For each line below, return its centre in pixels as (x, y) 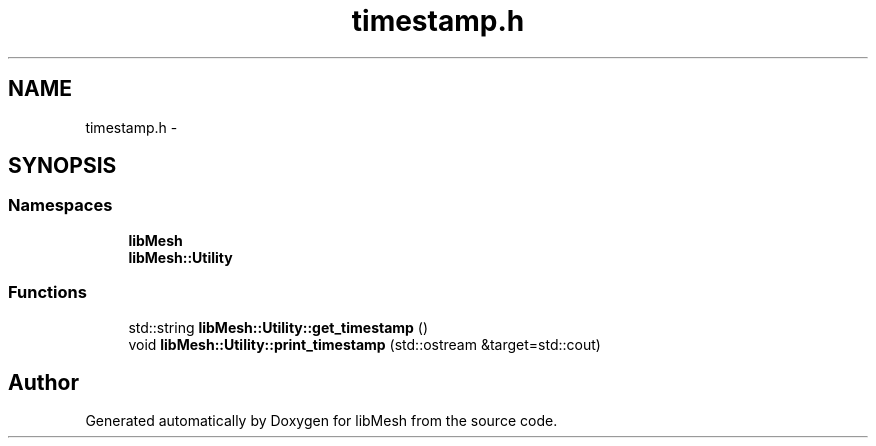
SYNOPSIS (62, 166)
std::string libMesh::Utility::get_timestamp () (278, 327)
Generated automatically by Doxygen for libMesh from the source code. (321, 421)
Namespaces (60, 205)
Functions (47, 292)
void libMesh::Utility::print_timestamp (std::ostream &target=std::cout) (364, 344)
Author (43, 382)
